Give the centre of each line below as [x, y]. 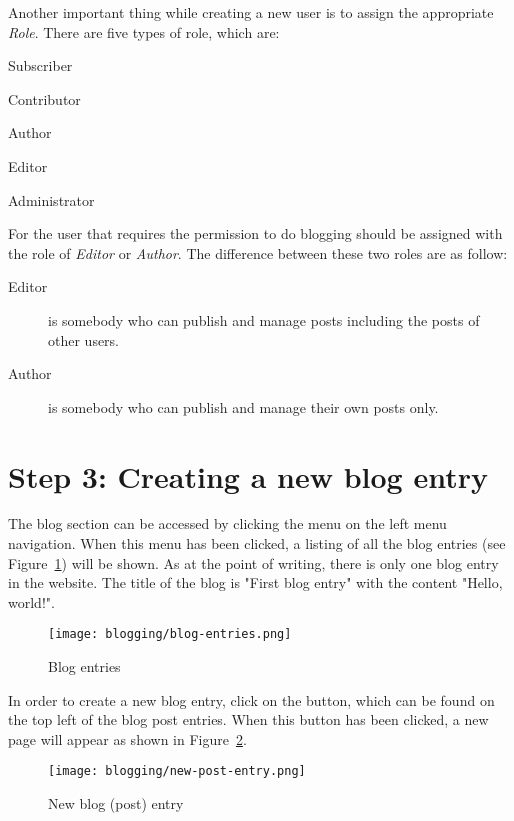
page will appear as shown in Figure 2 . [127, 738]
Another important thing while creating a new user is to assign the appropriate [251, 12]
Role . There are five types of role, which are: [144, 31]
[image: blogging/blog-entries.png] [170, 634]
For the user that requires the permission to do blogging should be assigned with [255, 233]
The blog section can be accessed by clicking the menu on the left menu [227, 523]
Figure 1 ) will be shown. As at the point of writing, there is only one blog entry [253, 562]
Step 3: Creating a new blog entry [248, 475]
